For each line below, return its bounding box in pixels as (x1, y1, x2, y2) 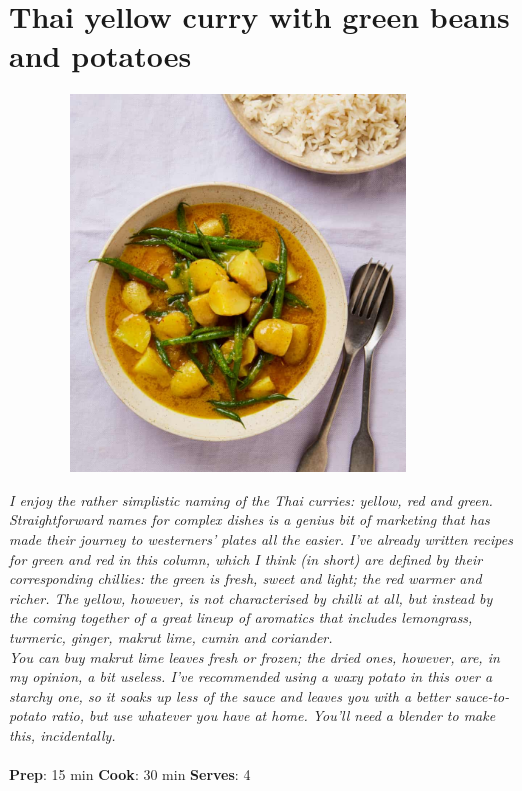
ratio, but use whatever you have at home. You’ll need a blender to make (51, 705, 496, 726)
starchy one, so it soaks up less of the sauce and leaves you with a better (9, 685, 450, 706)
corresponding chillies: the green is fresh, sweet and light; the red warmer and (9, 568, 482, 589)
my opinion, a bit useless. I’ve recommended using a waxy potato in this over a (9, 666, 493, 687)
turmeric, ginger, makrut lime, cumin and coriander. (9, 627, 333, 647)
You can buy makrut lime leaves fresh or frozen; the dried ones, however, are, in (9, 646, 500, 667)
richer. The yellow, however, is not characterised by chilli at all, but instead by (9, 587, 493, 608)
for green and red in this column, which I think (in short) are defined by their (9, 548, 483, 569)
